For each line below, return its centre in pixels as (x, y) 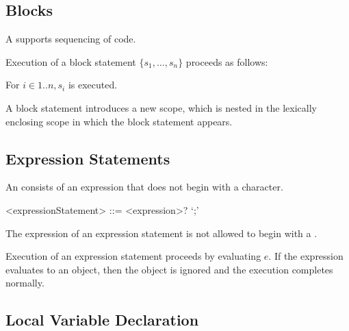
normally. (25, 283)
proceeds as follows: (227, 61)
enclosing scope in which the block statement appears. (119, 121)
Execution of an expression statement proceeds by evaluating (133, 256)
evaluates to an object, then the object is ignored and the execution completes (169, 269)
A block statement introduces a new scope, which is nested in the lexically (161, 107)
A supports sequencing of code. (71, 39)
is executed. (93, 85)
